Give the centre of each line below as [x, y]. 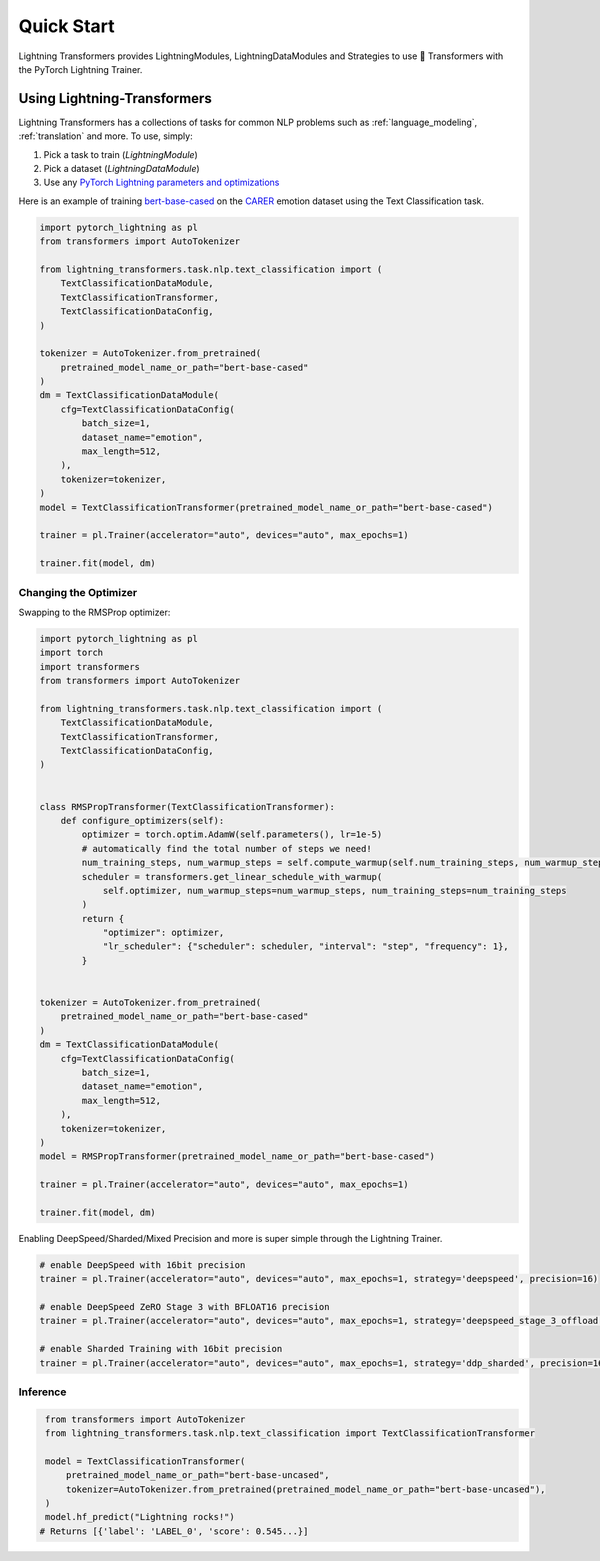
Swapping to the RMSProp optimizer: [94, 612]
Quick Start [66, 26]
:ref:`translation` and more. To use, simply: [106, 136]
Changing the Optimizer [78, 592]
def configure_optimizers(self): [142, 820]
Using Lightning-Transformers [115, 98]
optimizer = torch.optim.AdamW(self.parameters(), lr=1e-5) [232, 834]
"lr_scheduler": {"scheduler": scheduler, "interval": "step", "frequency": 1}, [305, 946]
